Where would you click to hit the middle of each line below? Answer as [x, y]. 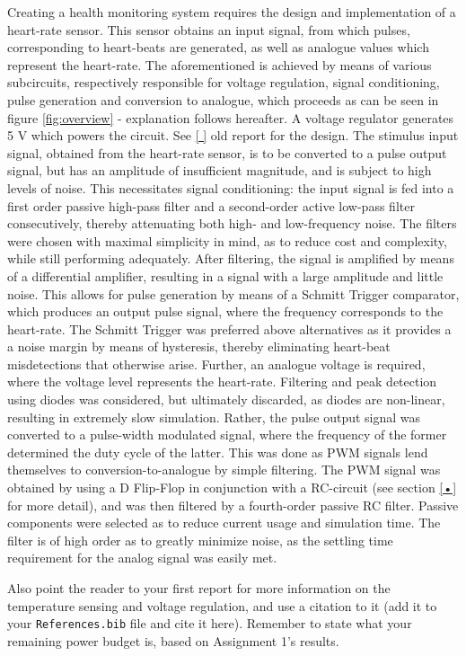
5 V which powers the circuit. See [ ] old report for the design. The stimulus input [233, 135]
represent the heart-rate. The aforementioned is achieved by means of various [220, 64]
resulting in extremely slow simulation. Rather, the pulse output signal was [214, 417]
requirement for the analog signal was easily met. [142, 558]
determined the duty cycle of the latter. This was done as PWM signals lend [218, 452]
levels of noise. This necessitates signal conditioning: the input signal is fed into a [231, 187]
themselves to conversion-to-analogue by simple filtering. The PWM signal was [224, 470]
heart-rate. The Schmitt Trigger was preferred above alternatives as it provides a [229, 328]
